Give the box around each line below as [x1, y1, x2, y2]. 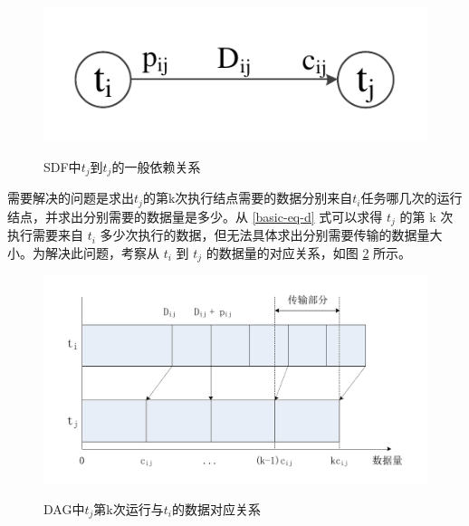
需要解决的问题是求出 [7, 188, 134, 207]
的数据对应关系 [171, 499, 261, 518]
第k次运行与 [93, 499, 164, 518]
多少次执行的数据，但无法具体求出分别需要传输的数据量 [100, 225, 430, 244]
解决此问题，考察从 [44, 243, 159, 262]
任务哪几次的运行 [360, 188, 463, 207]
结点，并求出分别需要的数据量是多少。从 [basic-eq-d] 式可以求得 [7, 206, 383, 225]
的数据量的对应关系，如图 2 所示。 [206, 243, 412, 262]
